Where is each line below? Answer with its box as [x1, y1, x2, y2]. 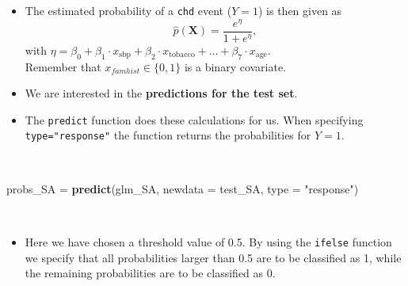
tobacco [169, 51, 195, 59]
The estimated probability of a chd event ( [25, 2, 232, 18]
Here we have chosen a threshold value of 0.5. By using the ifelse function [25, 233, 392, 250]
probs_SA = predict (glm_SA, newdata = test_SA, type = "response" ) [6, 180, 359, 196]
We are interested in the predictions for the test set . [25, 85, 298, 101]
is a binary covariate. [184, 58, 287, 74]
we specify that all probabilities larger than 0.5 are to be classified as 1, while [25, 249, 402, 265]
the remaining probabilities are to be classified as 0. [25, 265, 276, 281]
